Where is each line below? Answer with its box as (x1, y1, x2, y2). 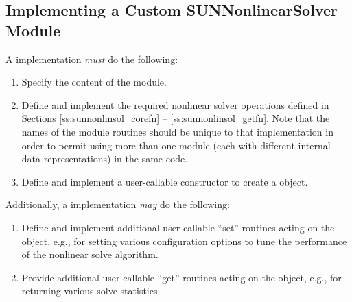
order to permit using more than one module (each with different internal (21, 138, 331, 152)
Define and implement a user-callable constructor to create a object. (21, 174, 308, 188)
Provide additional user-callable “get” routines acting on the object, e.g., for (21, 270, 342, 284)
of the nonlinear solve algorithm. (21, 247, 159, 262)
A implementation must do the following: (5, 51, 178, 66)
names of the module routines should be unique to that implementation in (21, 124, 333, 138)
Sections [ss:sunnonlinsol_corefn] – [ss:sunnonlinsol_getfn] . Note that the (21, 111, 330, 125)
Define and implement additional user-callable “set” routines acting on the (21, 220, 335, 234)
